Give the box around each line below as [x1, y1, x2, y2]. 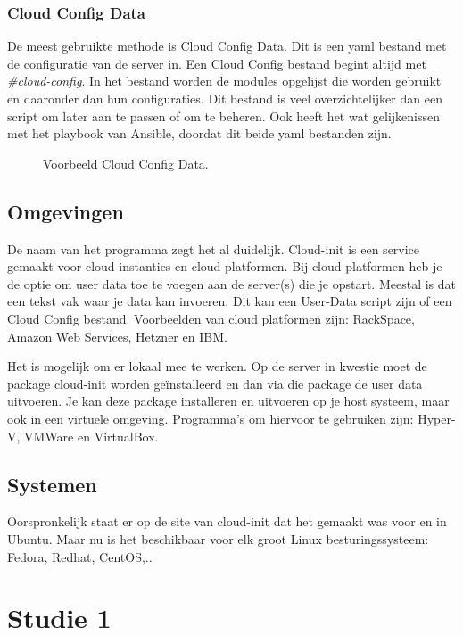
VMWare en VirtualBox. [24, 426, 159, 445]
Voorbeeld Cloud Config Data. [43, 153, 209, 172]
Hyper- [418, 408, 456, 427]
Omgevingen [7, 197, 124, 225]
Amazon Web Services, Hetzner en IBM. [7, 326, 227, 345]
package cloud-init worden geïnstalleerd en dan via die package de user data [7, 374, 423, 392]
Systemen [7, 470, 97, 498]
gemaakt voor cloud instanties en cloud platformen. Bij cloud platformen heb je [7, 257, 442, 276]
